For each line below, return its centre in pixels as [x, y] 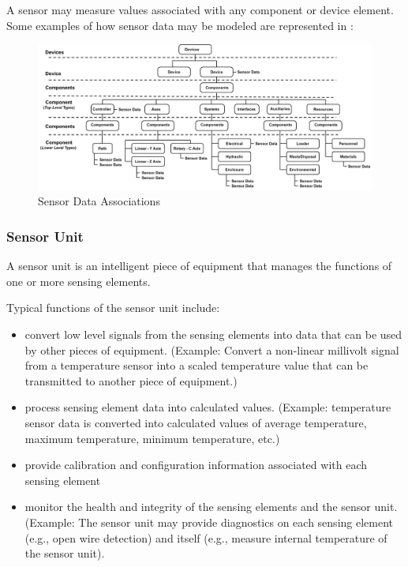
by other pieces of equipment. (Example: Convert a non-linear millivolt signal [212, 349]
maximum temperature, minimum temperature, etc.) [152, 438]
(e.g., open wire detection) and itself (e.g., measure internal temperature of [206, 537]
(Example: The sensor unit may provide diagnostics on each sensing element [209, 522]
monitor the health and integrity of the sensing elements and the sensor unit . [211, 507]
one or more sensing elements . [79, 281]
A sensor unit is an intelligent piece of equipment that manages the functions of [199, 266]
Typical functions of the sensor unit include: [113, 308]
